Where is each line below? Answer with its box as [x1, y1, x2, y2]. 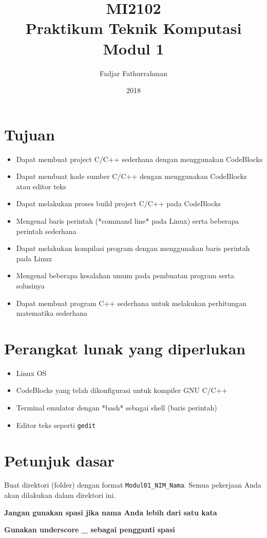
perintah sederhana [16, 225, 77, 236]
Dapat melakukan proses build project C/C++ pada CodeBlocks [16, 198, 221, 209]
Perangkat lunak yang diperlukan [4, 337, 246, 358]
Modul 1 [103, 38, 164, 59]
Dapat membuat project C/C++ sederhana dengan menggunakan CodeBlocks [16, 153, 263, 164]
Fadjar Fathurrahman [99, 67, 167, 78]
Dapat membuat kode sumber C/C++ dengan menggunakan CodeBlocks [16, 171, 247, 182]
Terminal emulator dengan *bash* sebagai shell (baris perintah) [16, 402, 217, 413]
